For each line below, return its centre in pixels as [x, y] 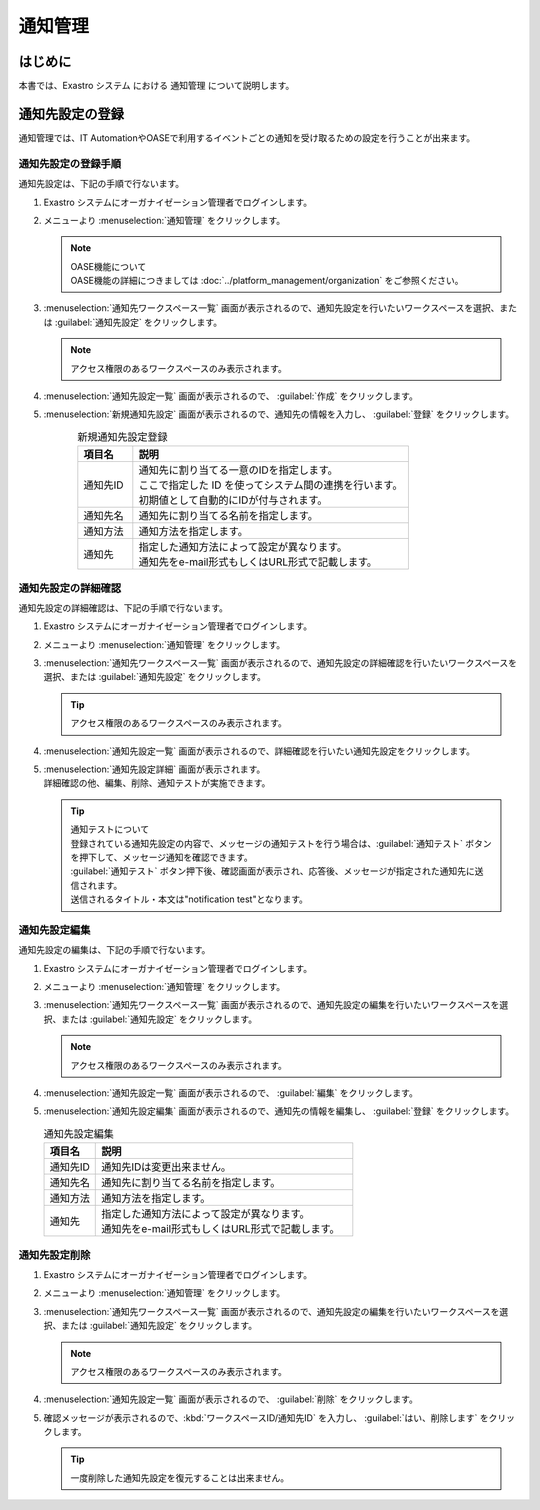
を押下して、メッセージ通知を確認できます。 [162, 857]
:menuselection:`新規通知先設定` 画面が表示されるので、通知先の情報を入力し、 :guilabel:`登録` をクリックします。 [279, 414]
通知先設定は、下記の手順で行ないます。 [101, 184]
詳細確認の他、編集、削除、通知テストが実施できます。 [157, 783]
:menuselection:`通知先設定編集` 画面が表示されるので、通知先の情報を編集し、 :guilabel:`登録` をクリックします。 [279, 1111]
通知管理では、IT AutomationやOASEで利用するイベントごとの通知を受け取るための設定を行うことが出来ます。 [247, 137]
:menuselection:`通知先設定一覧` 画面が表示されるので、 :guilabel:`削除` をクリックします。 [231, 1399]
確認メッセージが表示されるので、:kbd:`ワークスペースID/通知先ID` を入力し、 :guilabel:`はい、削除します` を [266, 1417]
